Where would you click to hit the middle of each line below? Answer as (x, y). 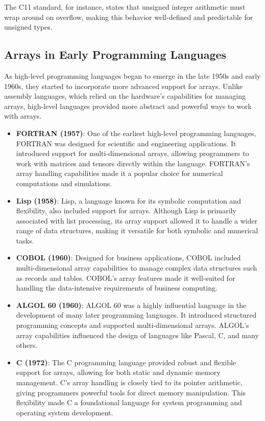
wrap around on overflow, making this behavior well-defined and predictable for (129, 17)
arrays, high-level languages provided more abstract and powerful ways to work (128, 106)
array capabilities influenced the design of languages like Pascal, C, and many (137, 335)
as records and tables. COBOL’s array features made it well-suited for (126, 278)
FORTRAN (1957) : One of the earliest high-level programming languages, (136, 133)
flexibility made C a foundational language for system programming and (129, 402)
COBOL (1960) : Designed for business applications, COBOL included (128, 258)
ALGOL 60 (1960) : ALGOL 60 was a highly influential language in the (131, 305)
